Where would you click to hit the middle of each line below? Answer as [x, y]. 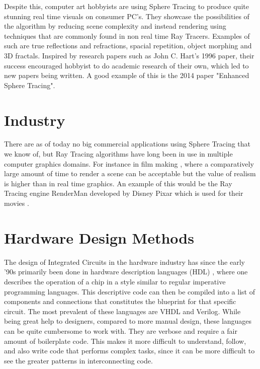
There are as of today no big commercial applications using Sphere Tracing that [127, 144]
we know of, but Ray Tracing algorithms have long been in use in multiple [118, 154]
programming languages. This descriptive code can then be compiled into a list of [129, 291]
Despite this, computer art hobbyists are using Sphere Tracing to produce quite [126, 6]
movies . [17, 203]
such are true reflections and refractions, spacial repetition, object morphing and [128, 46]
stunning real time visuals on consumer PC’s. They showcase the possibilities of [127, 16]
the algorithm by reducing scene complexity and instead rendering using [115, 26]
